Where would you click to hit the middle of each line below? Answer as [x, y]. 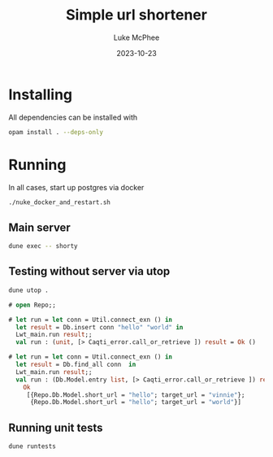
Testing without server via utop [89, 271]
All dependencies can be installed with [73, 117]
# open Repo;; [32, 305]
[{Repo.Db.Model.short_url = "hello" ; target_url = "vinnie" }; [136, 395]
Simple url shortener [136, 15]
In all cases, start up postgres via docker [76, 187]
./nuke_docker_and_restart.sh [60, 202]
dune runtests [32, 446]
